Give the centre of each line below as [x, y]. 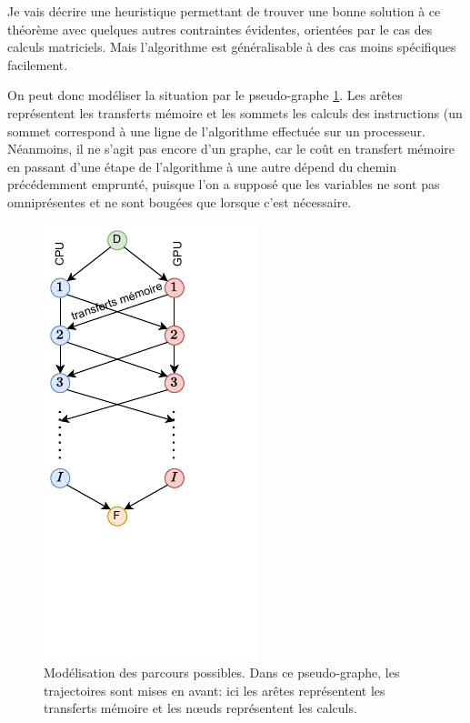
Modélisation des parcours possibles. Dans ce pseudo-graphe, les [222, 673]
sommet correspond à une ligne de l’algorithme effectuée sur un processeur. [216, 131]
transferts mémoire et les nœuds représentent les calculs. [200, 708]
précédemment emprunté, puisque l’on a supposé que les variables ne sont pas [224, 184]
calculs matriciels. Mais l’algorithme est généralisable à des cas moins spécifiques [232, 47]
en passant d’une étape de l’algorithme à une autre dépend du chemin [202, 166]
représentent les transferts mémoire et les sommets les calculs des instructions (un [235, 112]
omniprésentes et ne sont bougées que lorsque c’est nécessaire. [180, 201]
